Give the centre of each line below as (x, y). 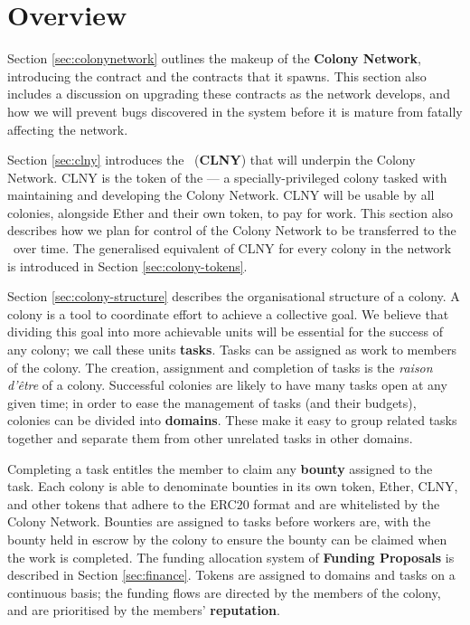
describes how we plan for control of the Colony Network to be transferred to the (232, 230)
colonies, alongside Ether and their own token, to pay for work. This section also (230, 212)
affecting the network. (68, 129)
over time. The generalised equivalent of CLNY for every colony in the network (232, 248)
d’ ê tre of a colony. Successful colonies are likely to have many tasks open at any (227, 385)
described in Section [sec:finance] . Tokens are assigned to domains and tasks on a (231, 575)
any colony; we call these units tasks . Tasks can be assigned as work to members (232, 350)
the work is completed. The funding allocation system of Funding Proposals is (231, 557)
